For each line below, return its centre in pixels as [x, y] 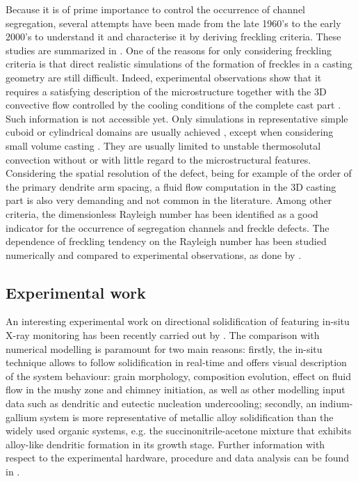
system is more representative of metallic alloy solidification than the [187, 417]
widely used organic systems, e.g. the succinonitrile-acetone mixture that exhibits [179, 431]
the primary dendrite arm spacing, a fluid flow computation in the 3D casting [171, 186]
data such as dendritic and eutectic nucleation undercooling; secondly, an [161, 403]
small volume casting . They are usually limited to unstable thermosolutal [163, 145]
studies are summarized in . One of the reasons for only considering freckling [169, 50]
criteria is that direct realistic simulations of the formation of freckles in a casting [179, 64]
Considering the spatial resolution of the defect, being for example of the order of [179, 173]
